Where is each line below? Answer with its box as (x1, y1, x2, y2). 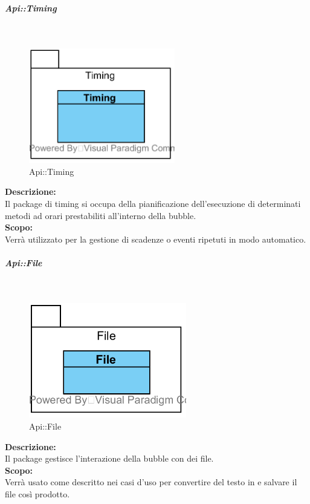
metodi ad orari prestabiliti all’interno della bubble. (5, 209, 196, 221)
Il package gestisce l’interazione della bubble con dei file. (5, 452, 214, 465)
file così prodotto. (5, 487, 70, 500)
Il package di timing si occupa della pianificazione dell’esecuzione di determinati (5, 197, 301, 209)
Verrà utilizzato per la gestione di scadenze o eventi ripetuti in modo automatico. (5, 232, 306, 245)
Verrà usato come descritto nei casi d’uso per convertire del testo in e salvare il (5, 476, 297, 488)
